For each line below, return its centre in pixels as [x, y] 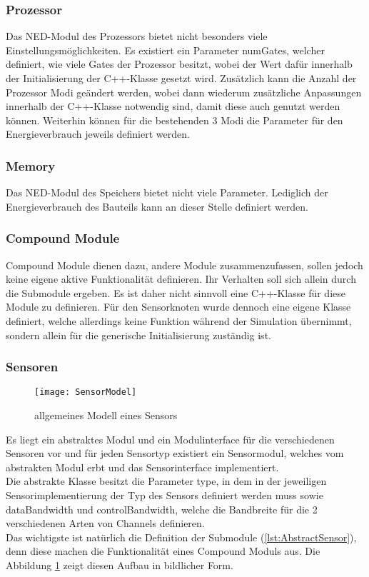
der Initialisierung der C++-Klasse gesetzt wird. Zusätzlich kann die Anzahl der [181, 78]
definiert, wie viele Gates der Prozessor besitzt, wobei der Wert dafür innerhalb [179, 64]
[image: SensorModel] [86, 392]
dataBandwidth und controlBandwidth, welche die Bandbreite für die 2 [162, 509]
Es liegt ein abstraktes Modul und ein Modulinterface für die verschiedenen [170, 439]
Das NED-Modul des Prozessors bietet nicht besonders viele [137, 36]
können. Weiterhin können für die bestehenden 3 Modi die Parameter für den [175, 120]
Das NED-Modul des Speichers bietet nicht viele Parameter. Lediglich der [167, 192]
